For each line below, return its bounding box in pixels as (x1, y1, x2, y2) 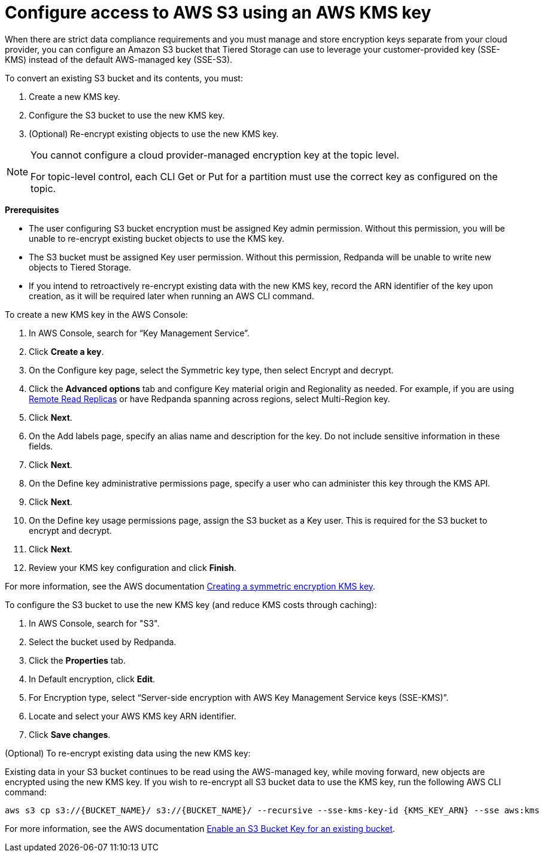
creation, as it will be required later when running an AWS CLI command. (29, 290, 314, 301)
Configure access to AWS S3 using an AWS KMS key (5, 2, 431, 23)
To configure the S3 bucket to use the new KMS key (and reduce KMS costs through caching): (5, 599, 377, 610)
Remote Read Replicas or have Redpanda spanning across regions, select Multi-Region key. (29, 393, 390, 404)
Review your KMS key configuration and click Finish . (29, 562, 236, 573)
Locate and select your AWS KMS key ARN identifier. (29, 710, 236, 721)
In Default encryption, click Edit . (29, 673, 156, 684)
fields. (29, 440, 53, 451)
